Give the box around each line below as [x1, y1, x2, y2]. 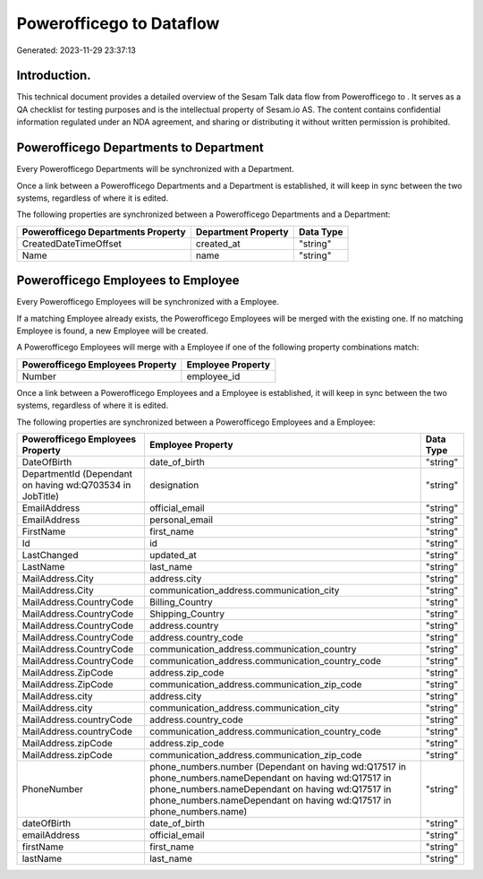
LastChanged [21, 548, 79, 561]
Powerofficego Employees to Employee [16, 273, 241, 289]
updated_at [148, 548, 197, 561]
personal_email [148, 513, 214, 526]
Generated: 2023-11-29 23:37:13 [16, 45, 136, 56]
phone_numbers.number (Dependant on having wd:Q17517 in [148, 760, 407, 772]
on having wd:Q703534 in [21, 478, 131, 491]
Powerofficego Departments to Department [16, 140, 264, 156]
